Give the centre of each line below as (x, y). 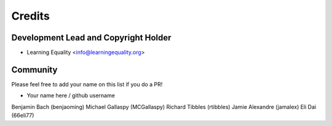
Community (34, 69)
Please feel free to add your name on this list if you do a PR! (87, 84)
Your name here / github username (71, 95)
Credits (31, 16)
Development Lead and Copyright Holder (91, 38)
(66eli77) (23, 116)
